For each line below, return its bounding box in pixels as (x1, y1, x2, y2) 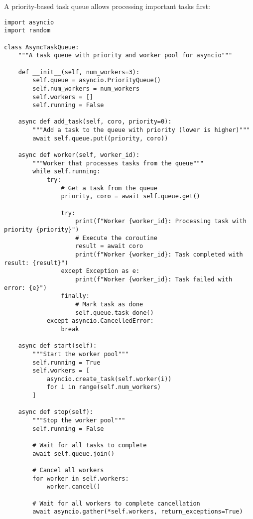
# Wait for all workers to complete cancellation (32, 500, 200, 507)
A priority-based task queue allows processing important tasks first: (4, 1, 210, 11)
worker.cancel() (46, 483, 101, 491)
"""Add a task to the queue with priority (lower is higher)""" (32, 127, 250, 134)
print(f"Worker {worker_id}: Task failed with (75, 275, 233, 283)
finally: (61, 292, 90, 300)
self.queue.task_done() (75, 309, 154, 316)
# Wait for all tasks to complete (32, 442, 147, 449)
